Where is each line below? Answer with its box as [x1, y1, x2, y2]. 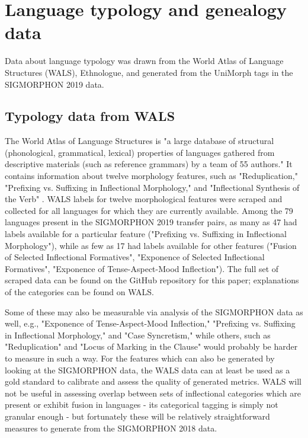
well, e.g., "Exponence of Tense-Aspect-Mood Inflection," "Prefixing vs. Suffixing [5, 317, 296, 330]
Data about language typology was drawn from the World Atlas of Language [5, 55, 284, 67]
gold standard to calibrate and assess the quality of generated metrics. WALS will [5, 375, 301, 388]
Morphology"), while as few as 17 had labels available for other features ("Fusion [5, 239, 297, 251]
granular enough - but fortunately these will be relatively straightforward [5, 410, 270, 422]
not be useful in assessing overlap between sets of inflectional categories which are [5, 386, 301, 399]
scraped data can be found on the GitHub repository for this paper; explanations [5, 274, 299, 286]
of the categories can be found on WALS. [5, 286, 154, 298]
